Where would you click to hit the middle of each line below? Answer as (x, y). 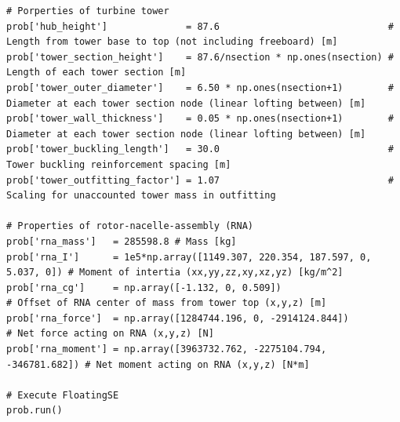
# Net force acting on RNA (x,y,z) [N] (110, 334)
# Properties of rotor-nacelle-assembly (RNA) (130, 226)
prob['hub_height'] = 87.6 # (200, 26)
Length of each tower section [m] (96, 73)
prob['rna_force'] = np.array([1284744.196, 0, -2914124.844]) (178, 318)
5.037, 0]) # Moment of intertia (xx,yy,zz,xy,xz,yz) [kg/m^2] (175, 273)
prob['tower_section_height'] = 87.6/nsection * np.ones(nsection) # (200, 57)
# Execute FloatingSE (63, 395)
